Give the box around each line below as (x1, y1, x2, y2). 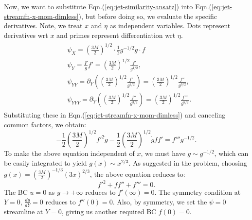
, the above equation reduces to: (90, 169, 185, 179)
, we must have (141, 148, 185, 158)
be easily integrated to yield (4, 157, 87, 168)
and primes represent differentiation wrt (56, 30, 176, 40)
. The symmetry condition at (154, 187, 241, 197)
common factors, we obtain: (4, 119, 86, 129)
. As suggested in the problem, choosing (128, 157, 247, 168)
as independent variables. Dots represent (109, 20, 231, 31)
